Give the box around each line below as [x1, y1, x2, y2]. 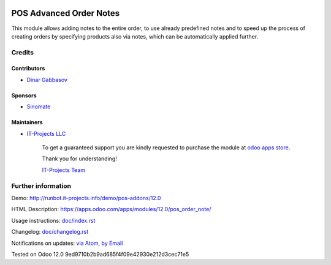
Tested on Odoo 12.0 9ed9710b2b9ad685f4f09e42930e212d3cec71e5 [11, 250, 189, 258]
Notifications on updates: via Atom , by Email [11, 239, 123, 247]
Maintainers [11, 119, 43, 126]
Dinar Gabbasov [26, 76, 67, 83]
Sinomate [26, 103, 51, 110]
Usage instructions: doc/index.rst [11, 217, 96, 224]
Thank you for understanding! [42, 155, 118, 162]
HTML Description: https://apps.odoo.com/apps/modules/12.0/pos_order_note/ [11, 206, 211, 213]
